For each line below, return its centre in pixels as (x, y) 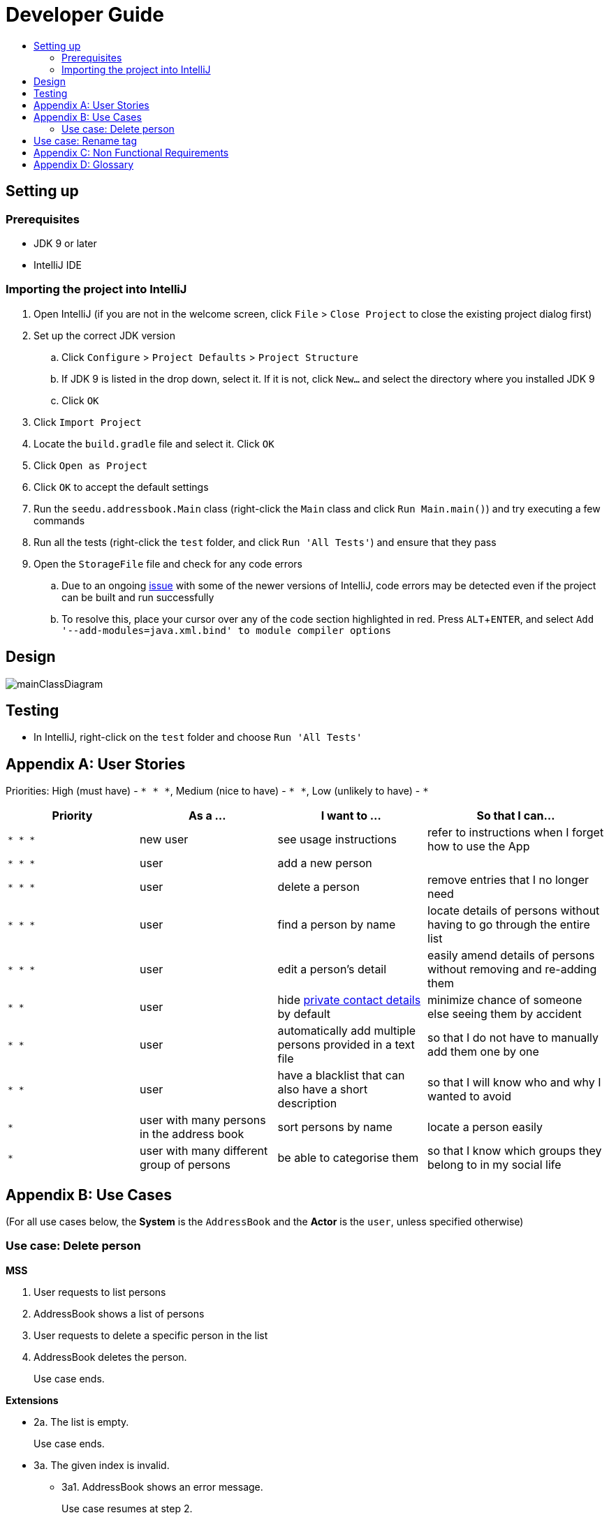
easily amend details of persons (511, 955)
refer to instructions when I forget (516, 833)
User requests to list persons (100, 1292)
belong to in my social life (494, 1165)
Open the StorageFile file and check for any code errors (168, 563)
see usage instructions (337, 840)
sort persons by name (335, 1127)
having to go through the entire (509, 925)
